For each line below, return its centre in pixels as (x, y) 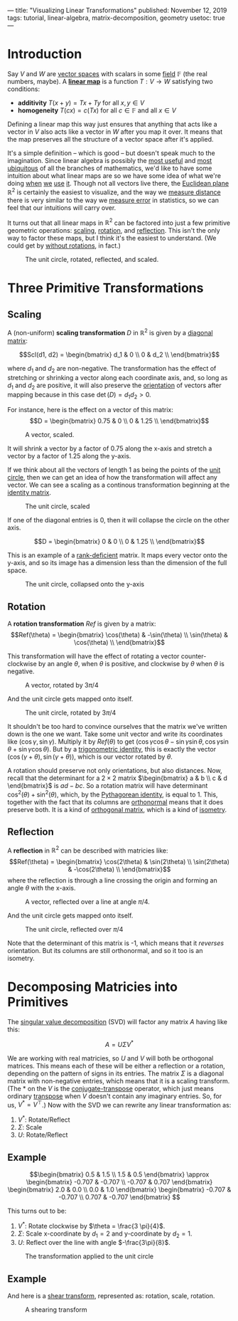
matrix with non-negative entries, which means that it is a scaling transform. (119, 1080)
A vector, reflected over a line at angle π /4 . (88, 902)
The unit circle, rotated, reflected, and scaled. (92, 260)
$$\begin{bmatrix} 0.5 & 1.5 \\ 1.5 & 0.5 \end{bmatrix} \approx (119, 1174)
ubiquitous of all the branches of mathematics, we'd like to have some (110, 168)
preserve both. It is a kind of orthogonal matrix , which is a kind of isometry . (117, 809)
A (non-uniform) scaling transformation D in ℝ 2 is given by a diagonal (110, 332)
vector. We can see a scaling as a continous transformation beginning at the (119, 485)
